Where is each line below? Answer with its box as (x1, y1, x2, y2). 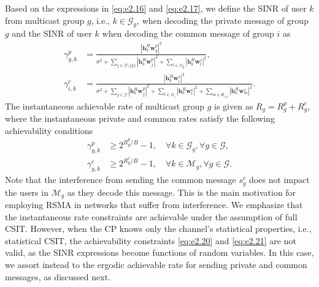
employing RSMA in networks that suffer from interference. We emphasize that (5, 198, 303, 211)
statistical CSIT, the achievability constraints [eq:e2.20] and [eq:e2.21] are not (5, 234, 296, 247)
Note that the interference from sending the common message (5, 173, 236, 186)
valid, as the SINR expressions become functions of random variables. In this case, (5, 246, 314, 259)
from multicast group (5, 13, 85, 26)
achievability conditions (5, 124, 93, 136)
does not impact (249, 173, 310, 186)
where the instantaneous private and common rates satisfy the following (5, 112, 275, 125)
